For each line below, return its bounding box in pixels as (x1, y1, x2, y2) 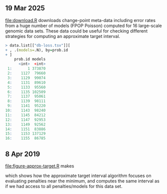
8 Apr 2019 (5, 149, 40, 158)
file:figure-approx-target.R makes (5, 163, 74, 169)
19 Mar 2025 (5, 4, 45, 12)
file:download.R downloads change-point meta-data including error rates (5, 17, 156, 23)
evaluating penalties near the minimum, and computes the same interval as (5, 178, 160, 184)
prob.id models (14, 57, 46, 62)
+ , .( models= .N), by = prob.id (5, 47, 68, 52)
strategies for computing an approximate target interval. (5, 33, 120, 39)
